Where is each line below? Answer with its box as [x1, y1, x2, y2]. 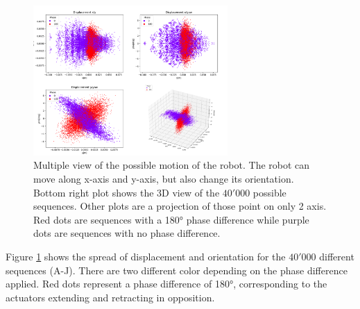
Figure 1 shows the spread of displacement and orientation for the [6, 249, 286, 264]
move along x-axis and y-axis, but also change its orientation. [33, 172, 294, 186]
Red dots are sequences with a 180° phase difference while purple [33, 212, 309, 226]
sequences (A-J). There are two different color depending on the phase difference [6, 262, 348, 277]
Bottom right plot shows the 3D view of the [33, 185, 220, 199]
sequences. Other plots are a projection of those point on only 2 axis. [33, 199, 327, 213]
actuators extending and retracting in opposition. [6, 290, 215, 304]
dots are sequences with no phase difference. [33, 226, 221, 240]
